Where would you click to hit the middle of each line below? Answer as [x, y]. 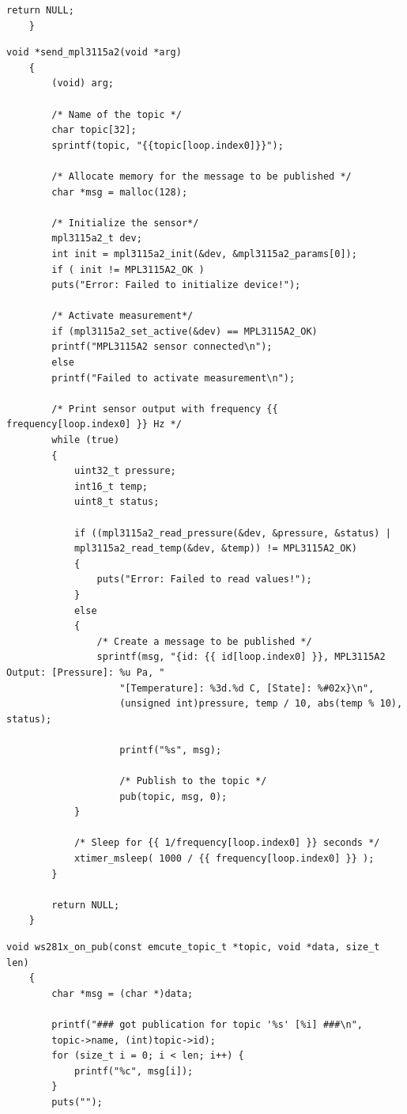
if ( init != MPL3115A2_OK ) [128, 269]
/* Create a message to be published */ [204, 641]
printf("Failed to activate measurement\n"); [173, 378]
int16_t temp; [111, 486]
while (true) [86, 440]
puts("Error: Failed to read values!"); [204, 580]
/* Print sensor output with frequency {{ [165, 409]
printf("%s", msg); [171, 750]
